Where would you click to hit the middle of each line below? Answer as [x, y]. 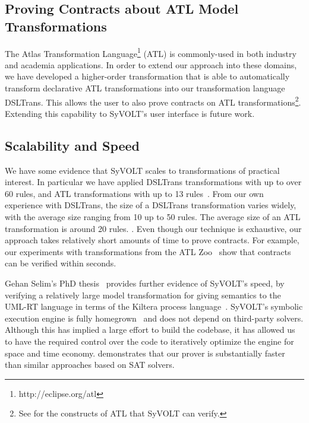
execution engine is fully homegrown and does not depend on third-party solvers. [154, 318]
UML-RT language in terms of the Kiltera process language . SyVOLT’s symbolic [154, 306]
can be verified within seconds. [61, 263]
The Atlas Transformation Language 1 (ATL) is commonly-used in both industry [151, 52]
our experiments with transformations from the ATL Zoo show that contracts [148, 251]
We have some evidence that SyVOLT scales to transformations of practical [142, 170]
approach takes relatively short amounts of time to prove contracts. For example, [152, 240]
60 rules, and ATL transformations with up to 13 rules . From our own [134, 193]
